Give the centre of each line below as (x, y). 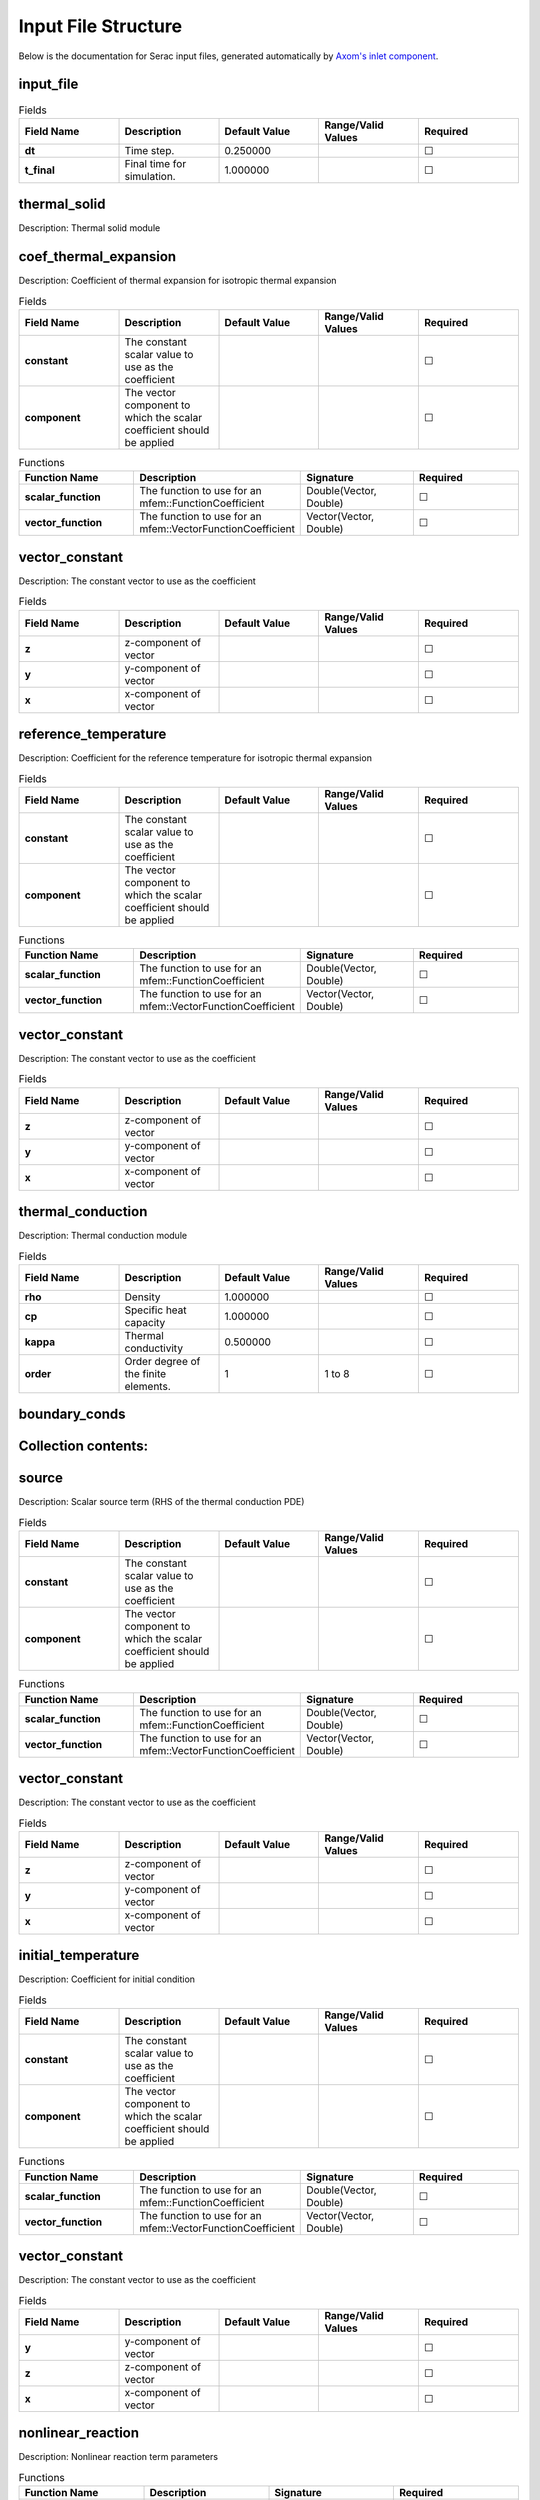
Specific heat (155, 1310)
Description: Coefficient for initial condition (106, 1979)
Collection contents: (83, 1446)
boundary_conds (72, 1414)
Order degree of (162, 1361)
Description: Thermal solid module (89, 228)
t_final (39, 170)
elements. (147, 1386)
